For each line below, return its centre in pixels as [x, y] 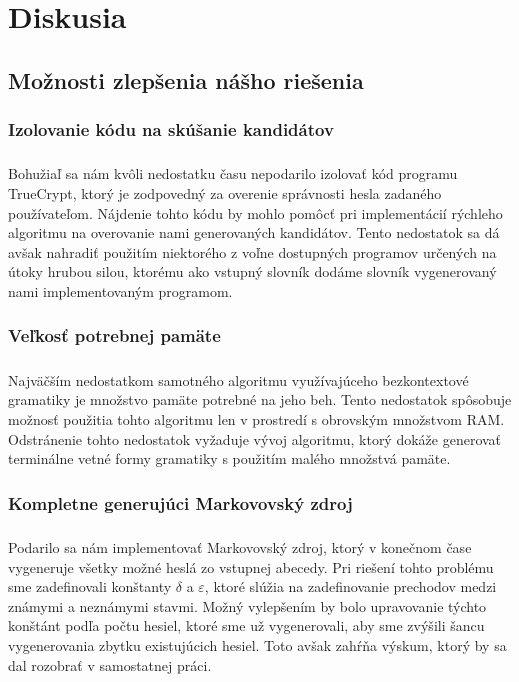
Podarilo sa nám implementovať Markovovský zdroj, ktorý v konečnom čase [240, 546]
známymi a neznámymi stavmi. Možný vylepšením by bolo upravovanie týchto [247, 605]
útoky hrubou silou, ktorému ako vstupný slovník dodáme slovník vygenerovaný [252, 271]
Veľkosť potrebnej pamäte [114, 335]
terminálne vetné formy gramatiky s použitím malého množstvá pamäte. [229, 458]
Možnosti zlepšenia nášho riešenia [186, 79]
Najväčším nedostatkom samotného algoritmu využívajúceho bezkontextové [238, 379]
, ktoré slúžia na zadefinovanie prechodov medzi [350, 586]
